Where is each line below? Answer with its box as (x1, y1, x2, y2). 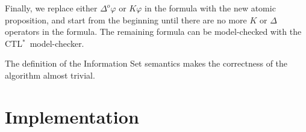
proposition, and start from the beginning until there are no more (5, 13, 247, 26)
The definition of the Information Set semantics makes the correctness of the (5, 57, 288, 70)
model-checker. (30, 37, 84, 49)
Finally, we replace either (5, 2, 98, 14)
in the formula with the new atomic (145, 2, 276, 14)
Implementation (5, 104, 139, 128)
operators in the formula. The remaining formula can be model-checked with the (5, 25, 302, 38)
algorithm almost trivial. (5, 68, 95, 81)
